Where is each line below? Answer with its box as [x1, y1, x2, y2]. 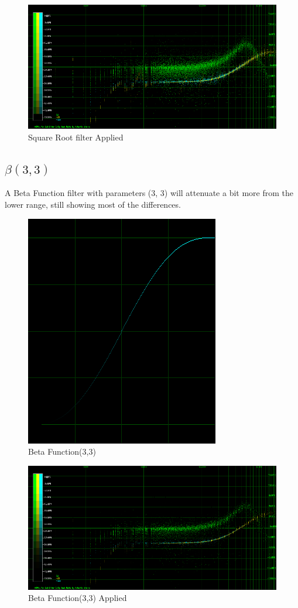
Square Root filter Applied [28, 130, 124, 143]
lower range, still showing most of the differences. [5, 198, 181, 210]
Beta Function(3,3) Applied [28, 592, 127, 604]
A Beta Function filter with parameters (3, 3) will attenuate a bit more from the [5, 187, 293, 199]
